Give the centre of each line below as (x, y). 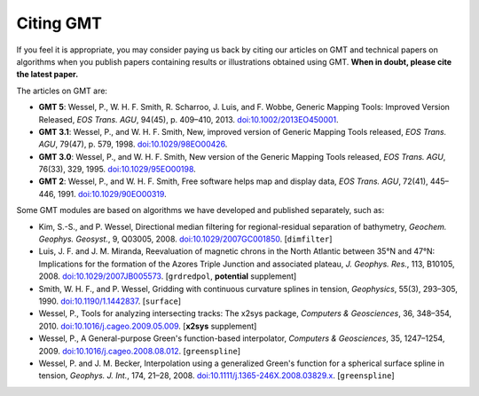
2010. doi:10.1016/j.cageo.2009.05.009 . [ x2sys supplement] (148, 326)
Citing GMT (59, 23)
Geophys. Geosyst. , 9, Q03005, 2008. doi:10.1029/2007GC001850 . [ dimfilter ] (185, 239)
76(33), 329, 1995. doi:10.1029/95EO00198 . (118, 170)
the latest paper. (47, 75)
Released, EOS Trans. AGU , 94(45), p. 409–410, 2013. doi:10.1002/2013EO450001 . (188, 119)
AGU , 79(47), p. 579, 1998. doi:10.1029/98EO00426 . (133, 144)
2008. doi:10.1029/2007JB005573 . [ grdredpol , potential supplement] (168, 276)
